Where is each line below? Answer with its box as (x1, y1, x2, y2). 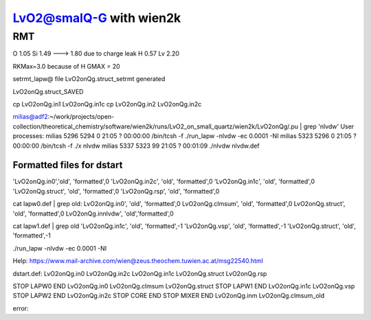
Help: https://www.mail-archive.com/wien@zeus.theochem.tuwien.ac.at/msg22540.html (12, 257, 264, 265)
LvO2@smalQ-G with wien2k (12, 10, 181, 25)
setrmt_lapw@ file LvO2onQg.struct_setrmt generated (12, 75, 166, 83)
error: (12, 304, 29, 312)
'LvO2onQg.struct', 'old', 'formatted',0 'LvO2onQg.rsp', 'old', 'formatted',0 (12, 187, 220, 195)
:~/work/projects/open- (47, 113, 115, 121)
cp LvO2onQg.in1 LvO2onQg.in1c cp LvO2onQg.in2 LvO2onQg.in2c (12, 100, 202, 108)
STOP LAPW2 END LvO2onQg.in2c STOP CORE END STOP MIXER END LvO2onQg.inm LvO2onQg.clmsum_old (12, 292, 325, 300)
